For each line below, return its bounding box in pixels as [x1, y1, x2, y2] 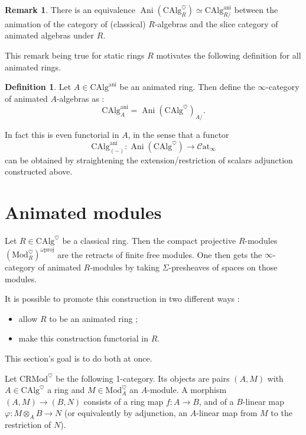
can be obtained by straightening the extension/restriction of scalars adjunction [5, 153, 293, 166]
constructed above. [5, 165, 73, 178]
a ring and [47, 384, 85, 396]
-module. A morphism [147, 384, 227, 396]
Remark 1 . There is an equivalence [5, 4, 136, 15]
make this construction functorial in [18, 332, 148, 344]
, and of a [198, 395, 234, 407]
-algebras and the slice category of [154, 17, 278, 30]
